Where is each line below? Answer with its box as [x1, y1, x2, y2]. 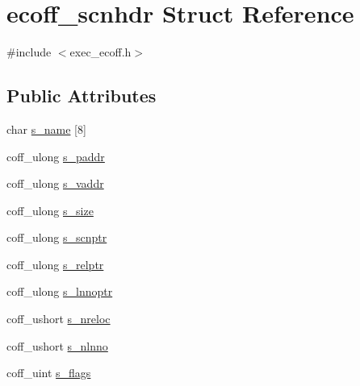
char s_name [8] [6, 120, 86, 137]
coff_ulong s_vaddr [6, 175, 104, 192]
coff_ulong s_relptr [6, 255, 104, 272]
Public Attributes [6, 83, 157, 108]
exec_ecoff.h [69, 44, 132, 60]
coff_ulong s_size [6, 201, 94, 218]
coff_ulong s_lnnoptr [6, 283, 113, 300]
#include [6, 44, 52, 60]
